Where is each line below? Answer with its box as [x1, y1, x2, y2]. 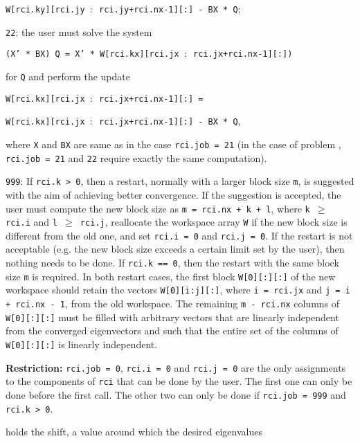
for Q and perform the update [6, 69, 130, 83]
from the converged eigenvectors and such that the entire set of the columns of [6, 323, 339, 338]
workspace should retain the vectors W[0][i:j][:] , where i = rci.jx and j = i [6, 282, 350, 297]
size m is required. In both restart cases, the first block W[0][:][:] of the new [6, 269, 336, 283]
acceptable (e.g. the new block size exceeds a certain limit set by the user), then [6, 242, 345, 256]
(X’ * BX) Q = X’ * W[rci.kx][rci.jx [6, 49, 179, 60]
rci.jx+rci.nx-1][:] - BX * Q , [99, 114, 241, 128]
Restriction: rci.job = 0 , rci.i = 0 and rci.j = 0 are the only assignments [6, 360, 346, 374]
